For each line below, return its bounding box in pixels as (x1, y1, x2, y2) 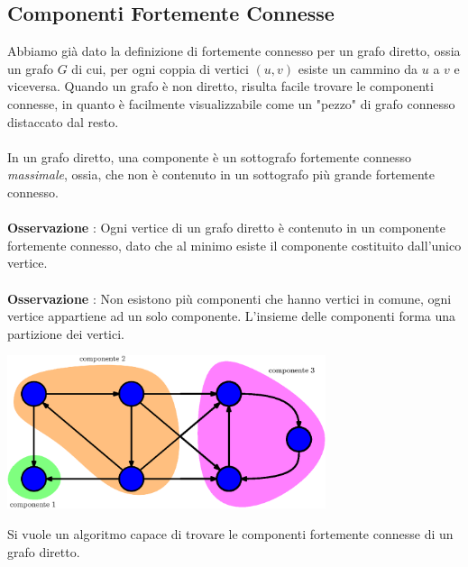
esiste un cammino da (298, 59, 418, 78)
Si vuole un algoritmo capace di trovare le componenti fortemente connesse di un (7, 525, 454, 544)
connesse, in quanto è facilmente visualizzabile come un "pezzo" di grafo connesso (7, 94, 455, 113)
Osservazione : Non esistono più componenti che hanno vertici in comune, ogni (7, 288, 452, 307)
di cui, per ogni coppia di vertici (71, 59, 249, 78)
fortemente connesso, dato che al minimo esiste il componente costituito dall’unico (7, 235, 462, 254)
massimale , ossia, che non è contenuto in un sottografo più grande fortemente (7, 165, 436, 184)
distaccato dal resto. (7, 112, 119, 131)
